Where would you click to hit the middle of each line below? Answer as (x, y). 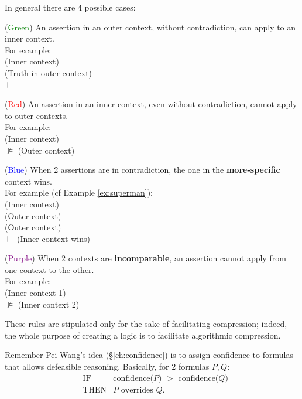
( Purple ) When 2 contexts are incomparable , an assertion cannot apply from (145, 258)
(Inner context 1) (35, 293)
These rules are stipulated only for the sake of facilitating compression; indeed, (146, 324)
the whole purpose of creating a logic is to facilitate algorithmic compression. (143, 335)
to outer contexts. (37, 115)
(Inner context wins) (53, 238)
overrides (137, 390)
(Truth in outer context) (49, 72)
